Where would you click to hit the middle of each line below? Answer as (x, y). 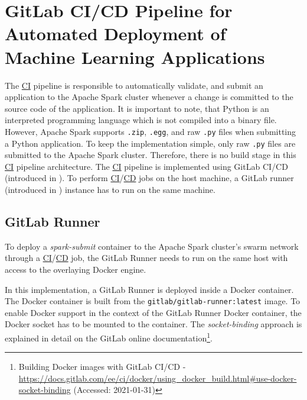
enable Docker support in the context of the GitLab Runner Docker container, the (153, 312)
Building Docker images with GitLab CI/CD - (102, 367)
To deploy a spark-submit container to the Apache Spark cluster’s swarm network (152, 246)
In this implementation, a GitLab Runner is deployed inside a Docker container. (149, 289)
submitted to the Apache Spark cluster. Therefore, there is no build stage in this (151, 155)
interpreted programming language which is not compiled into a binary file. (141, 120)
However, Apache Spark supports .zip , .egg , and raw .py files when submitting (151, 131)
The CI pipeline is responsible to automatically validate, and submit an (134, 85)
